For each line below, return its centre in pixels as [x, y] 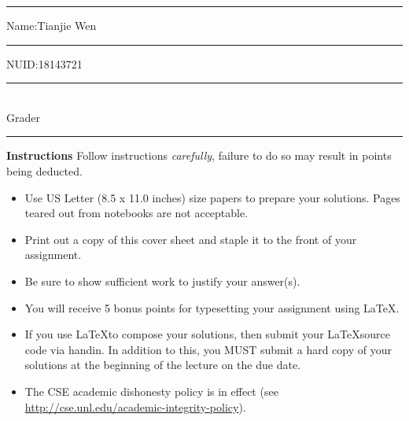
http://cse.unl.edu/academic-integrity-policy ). [135, 406]
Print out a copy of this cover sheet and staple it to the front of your [191, 239]
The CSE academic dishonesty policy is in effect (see [151, 391]
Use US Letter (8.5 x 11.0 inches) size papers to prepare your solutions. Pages [212, 197]
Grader [23, 117]
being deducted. [44, 170]
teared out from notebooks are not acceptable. [136, 213]
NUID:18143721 [44, 63]
